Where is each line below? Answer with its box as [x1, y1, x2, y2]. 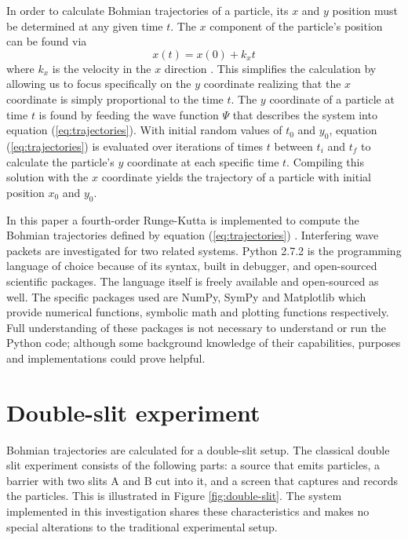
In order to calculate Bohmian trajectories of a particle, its [6, 2, 289, 18]
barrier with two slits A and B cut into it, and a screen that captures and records [6, 472, 398, 488]
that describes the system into [232, 106, 377, 122]
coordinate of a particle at [269, 90, 395, 107]
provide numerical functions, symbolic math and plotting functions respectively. [6, 304, 389, 320]
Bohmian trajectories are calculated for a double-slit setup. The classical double [6, 441, 390, 458]
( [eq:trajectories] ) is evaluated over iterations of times [6, 137, 264, 154]
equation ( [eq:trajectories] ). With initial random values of [6, 122, 282, 138]
